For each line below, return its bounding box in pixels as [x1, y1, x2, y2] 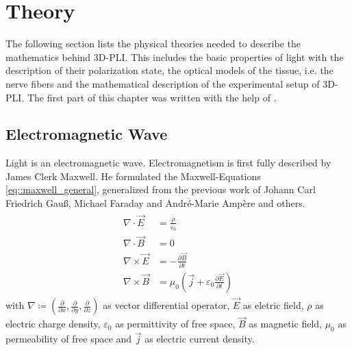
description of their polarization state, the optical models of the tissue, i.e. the [5, 63, 334, 77]
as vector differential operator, [103, 298, 230, 312]
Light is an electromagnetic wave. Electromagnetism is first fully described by [5, 155, 331, 170]
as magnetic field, [249, 316, 322, 331]
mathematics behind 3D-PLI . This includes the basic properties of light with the [5, 49, 344, 64]
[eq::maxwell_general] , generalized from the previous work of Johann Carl [5, 182, 316, 197]
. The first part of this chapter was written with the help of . [21, 90, 277, 104]
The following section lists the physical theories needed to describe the [5, 36, 301, 51]
